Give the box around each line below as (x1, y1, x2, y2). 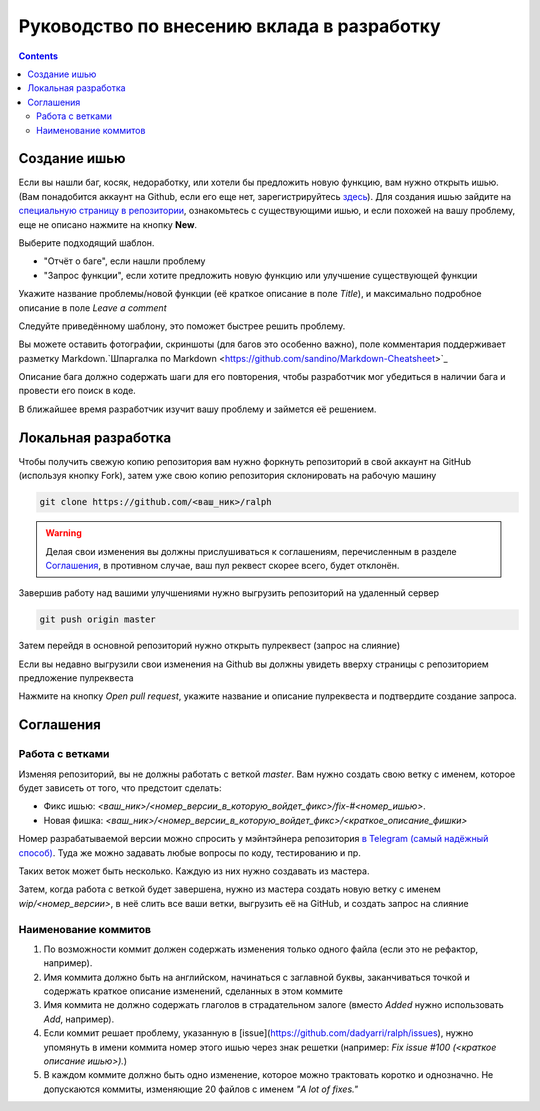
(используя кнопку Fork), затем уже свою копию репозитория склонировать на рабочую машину (18, 470, 437, 482)
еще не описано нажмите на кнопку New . (18, 218, 198, 230)
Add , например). (43, 1013, 115, 1025)
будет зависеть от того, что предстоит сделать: (18, 782, 222, 794)
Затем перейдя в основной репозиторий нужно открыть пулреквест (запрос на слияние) (18, 640, 400, 652)
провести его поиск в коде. (18, 385, 137, 397)
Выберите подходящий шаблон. (18, 236, 155, 249)
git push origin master (39, 614, 157, 625)
